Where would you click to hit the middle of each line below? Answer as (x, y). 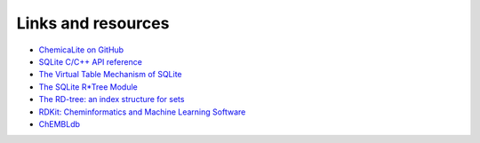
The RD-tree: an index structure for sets (112, 99)
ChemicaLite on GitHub (81, 50)
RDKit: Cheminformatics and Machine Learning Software (142, 112)
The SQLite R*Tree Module (88, 87)
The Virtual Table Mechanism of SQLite (110, 75)
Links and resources (93, 23)
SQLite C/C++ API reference (90, 61)
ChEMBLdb (59, 123)
